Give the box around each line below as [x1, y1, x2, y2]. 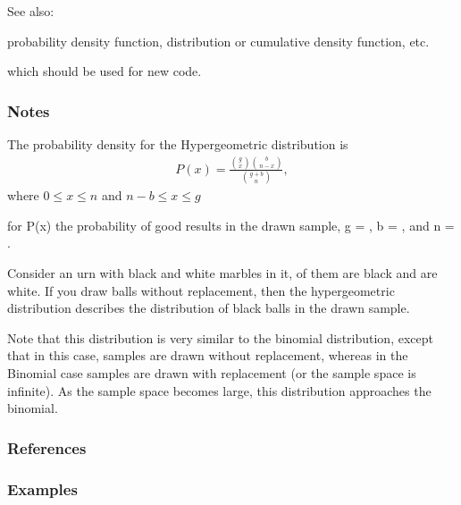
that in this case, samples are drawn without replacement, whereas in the [7, 346, 408, 365]
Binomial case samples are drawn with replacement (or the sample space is [7, 364, 416, 382]
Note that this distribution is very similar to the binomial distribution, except [7, 328, 433, 347]
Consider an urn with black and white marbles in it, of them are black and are [7, 264, 438, 282]
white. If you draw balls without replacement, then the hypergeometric [7, 281, 395, 299]
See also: [7, 2, 54, 20]
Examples [7, 477, 78, 500]
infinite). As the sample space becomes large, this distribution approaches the [7, 381, 432, 400]
